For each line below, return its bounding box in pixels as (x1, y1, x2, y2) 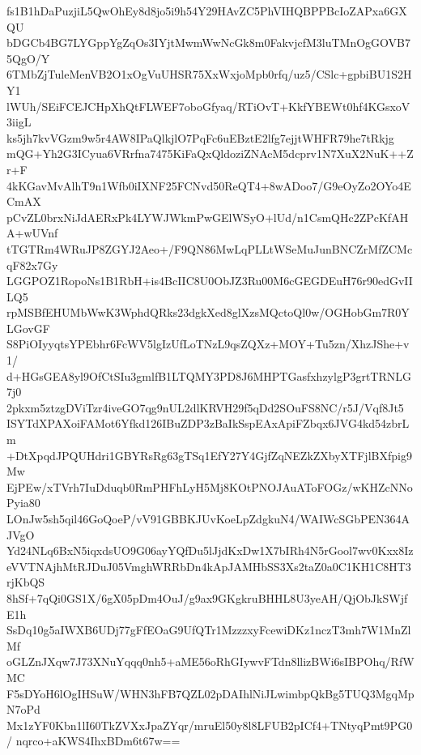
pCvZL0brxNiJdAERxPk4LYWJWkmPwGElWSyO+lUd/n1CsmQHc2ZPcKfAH (6, 208, 409, 225)
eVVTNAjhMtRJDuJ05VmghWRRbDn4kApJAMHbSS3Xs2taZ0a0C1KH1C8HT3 (6, 557, 411, 574)
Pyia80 (6, 494, 40, 511)
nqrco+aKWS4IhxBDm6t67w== (15, 732, 181, 749)
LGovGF (6, 319, 50, 336)
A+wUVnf (6, 224, 58, 241)
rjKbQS (6, 574, 45, 591)
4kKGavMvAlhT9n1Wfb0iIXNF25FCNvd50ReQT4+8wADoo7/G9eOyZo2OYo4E (6, 177, 411, 194)
